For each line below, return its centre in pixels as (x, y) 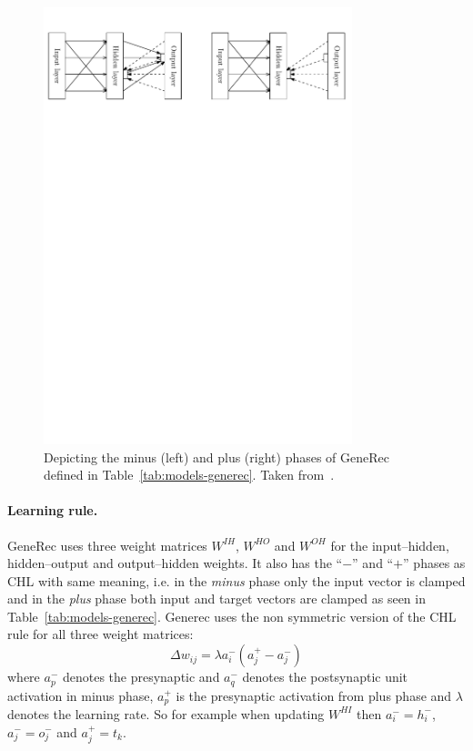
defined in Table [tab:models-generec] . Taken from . (189, 475)
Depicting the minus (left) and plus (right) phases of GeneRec (217, 457)
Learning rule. (53, 510)
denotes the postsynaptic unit (325, 677)
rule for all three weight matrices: (101, 634)
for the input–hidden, (390, 545)
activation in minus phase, (81, 695)
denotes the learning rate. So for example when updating (166, 713)
